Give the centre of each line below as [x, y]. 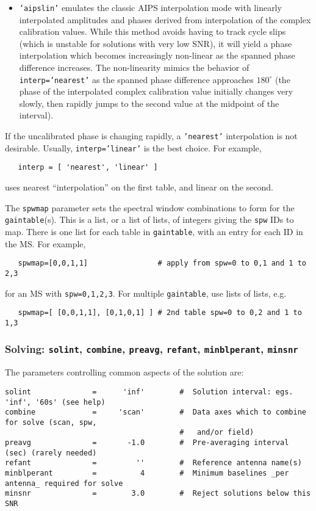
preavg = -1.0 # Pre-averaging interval [147, 443]
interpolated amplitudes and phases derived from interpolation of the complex [165, 19]
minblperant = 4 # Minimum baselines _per [147, 473]
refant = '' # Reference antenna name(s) [153, 463]
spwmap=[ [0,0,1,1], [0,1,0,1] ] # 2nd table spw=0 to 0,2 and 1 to [160, 313]
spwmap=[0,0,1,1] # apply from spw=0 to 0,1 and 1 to [162, 263]
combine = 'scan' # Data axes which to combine [156, 412]
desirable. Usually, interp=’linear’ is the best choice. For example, [133, 147]
